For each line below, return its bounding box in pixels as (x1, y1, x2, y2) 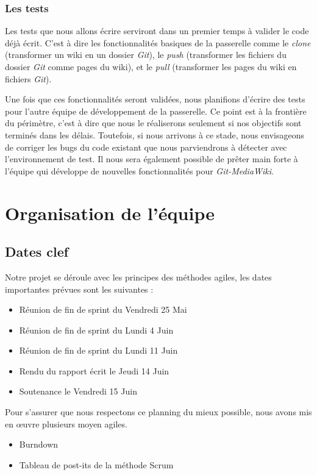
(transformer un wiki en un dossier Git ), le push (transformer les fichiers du (5, 48, 287, 61)
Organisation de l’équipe (5, 200, 215, 225)
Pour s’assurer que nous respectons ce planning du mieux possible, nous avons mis (5, 405, 312, 418)
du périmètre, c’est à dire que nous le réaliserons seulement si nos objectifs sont (5, 116, 302, 129)
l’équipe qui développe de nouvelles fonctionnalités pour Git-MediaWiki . (5, 164, 274, 177)
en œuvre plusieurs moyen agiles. (5, 417, 127, 430)
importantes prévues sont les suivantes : (5, 282, 154, 295)
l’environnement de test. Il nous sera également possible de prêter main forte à (5, 152, 298, 165)
